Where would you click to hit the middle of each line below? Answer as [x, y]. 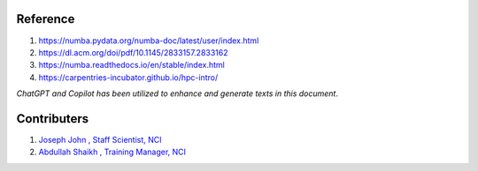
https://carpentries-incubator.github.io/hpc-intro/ [128, 77]
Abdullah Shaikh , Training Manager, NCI [112, 152]
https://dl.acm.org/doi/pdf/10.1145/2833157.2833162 [134, 52]
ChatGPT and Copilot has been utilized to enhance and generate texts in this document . [177, 93]
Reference [46, 19]
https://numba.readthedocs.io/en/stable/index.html [131, 65]
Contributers [53, 119]
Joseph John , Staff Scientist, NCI [100, 139]
